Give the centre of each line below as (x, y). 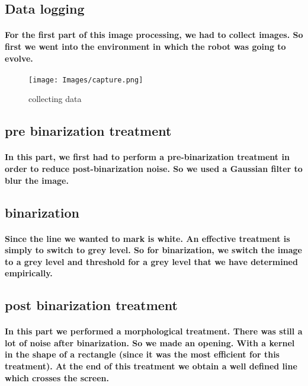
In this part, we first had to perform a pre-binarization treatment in (147, 157)
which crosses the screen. (57, 377)
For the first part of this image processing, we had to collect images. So (154, 35)
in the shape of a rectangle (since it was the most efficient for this (142, 354)
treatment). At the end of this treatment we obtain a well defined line (151, 366)
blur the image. (37, 180)
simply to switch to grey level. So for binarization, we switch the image (153, 250)
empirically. (29, 273)
